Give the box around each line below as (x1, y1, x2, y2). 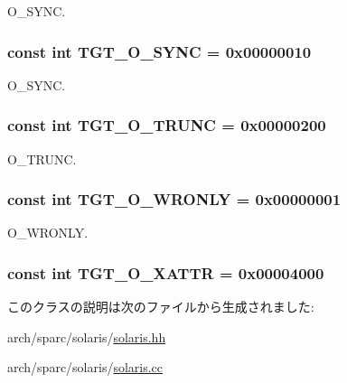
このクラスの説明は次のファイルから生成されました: (7, 297, 314, 316)
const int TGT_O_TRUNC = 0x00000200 (7, 114, 326, 136)
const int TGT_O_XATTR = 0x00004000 (7, 261, 324, 284)
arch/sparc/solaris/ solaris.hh (7, 327, 166, 346)
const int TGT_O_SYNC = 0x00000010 (7, 40, 312, 62)
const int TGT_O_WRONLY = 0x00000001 (7, 188, 342, 210)
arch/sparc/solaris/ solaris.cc (7, 358, 164, 377)
